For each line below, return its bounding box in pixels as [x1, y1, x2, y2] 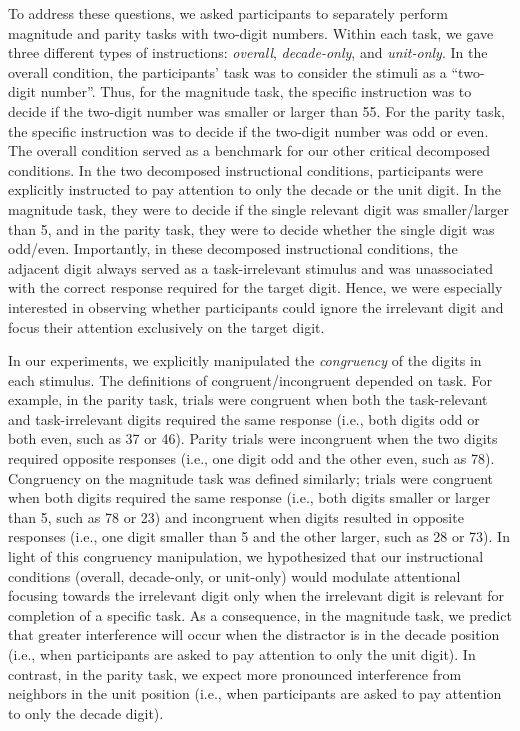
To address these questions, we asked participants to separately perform [8, 3, 448, 23]
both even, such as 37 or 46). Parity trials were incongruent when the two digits [8, 428, 498, 449]
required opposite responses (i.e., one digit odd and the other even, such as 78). [8, 448, 495, 469]
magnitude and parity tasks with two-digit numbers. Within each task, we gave [8, 22, 494, 43]
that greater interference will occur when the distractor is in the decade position [8, 624, 500, 645]
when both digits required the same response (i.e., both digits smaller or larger [8, 487, 491, 508]
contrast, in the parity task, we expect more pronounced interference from [8, 663, 462, 684]
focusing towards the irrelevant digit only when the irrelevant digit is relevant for [8, 585, 504, 606]
